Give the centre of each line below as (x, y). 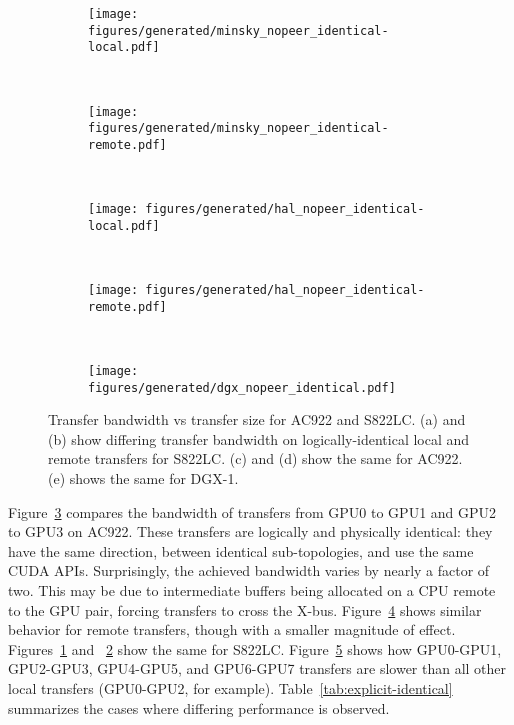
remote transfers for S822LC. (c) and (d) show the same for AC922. (255, 458)
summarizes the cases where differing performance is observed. (199, 707)
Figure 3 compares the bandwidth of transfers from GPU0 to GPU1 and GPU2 (252, 511)
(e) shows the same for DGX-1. (143, 478)
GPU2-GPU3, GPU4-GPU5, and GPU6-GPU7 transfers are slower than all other (257, 668)
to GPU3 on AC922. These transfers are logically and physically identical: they (250, 531)
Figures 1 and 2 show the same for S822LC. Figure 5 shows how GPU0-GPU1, (255, 648)
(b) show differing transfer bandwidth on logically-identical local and (259, 438)
